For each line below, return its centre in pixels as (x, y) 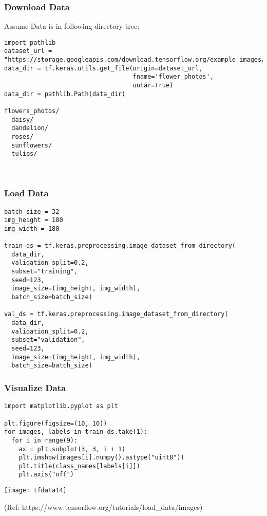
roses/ (23, 137)
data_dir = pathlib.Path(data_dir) (65, 94)
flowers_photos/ (32, 111)
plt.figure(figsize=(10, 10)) (56, 423)
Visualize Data (35, 387)
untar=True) (153, 86)
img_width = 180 (32, 228)
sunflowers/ (32, 145)
